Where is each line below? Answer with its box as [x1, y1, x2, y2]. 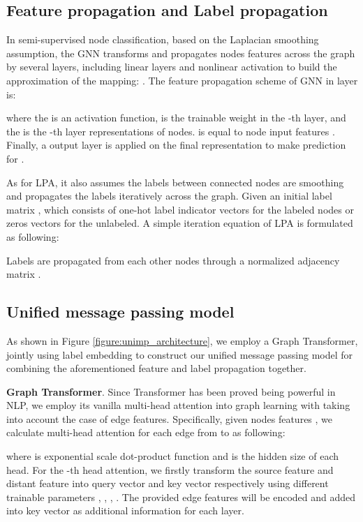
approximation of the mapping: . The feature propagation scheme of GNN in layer [6, 73, 358, 87]
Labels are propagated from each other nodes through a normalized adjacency [6, 253, 340, 267]
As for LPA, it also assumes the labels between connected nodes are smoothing [6, 174, 344, 189]
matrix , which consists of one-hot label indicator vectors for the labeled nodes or [6, 202, 354, 216]
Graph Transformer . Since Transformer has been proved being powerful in [6, 384, 336, 398]
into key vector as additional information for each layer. [6, 503, 244, 518]
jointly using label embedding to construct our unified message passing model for [6, 347, 353, 361]
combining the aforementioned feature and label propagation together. [6, 361, 306, 375]
